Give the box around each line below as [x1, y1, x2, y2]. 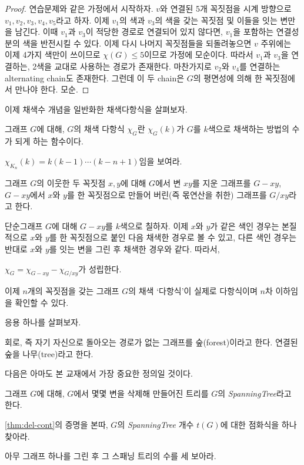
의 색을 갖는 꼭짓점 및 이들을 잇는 [155, 14, 278, 26]
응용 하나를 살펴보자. [5, 316, 81, 328]
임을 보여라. [139, 154, 182, 167]
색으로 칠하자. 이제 [119, 219, 189, 232]
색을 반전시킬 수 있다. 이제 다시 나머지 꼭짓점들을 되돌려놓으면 [22, 37, 252, 49]
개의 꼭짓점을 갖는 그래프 [27, 285, 119, 297]
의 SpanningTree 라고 [218, 387, 292, 399]
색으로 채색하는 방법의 [208, 123, 289, 135]
